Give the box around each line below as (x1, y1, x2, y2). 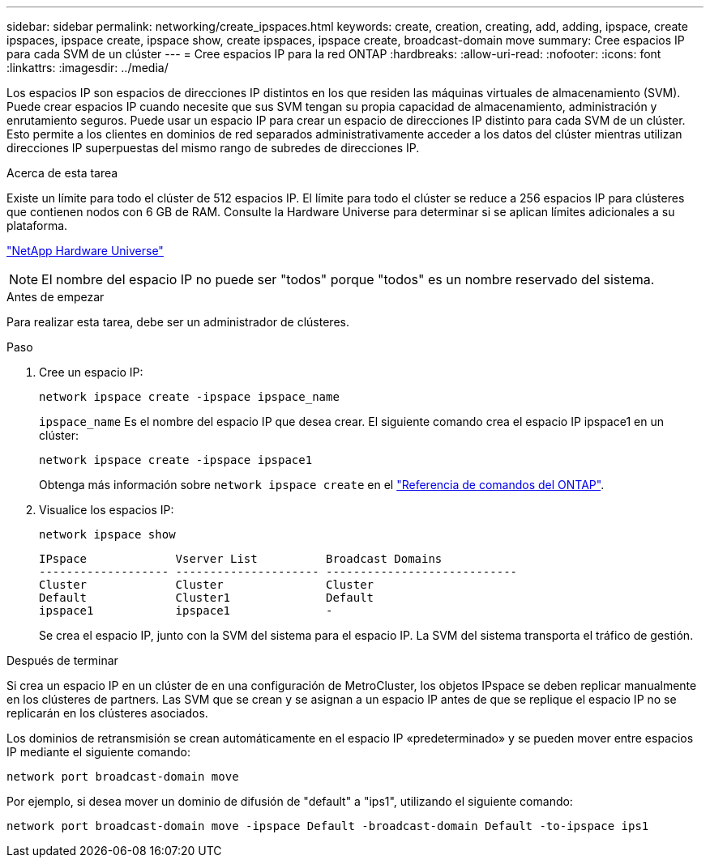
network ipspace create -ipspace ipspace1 (39, 453, 313, 466)
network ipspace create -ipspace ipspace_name (39, 390, 340, 403)
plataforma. (6, 219, 68, 232)
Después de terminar (6, 653, 118, 667)
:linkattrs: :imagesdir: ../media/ (6, 61, 169, 74)
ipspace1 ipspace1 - (39, 604, 333, 617)
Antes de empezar (6, 290, 105, 304)
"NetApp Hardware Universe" (6, 244, 164, 257)
